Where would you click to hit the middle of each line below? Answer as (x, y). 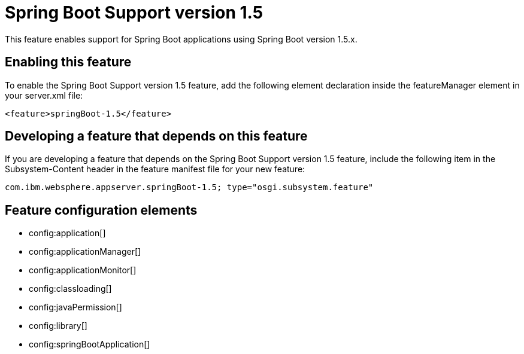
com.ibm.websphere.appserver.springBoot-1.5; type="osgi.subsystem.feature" (189, 187)
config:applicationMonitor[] (83, 270)
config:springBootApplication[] (90, 344)
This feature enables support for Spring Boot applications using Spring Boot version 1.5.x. (181, 39)
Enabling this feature (68, 62)
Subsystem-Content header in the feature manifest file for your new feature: (155, 169)
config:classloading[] (70, 289)
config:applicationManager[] (85, 252)
